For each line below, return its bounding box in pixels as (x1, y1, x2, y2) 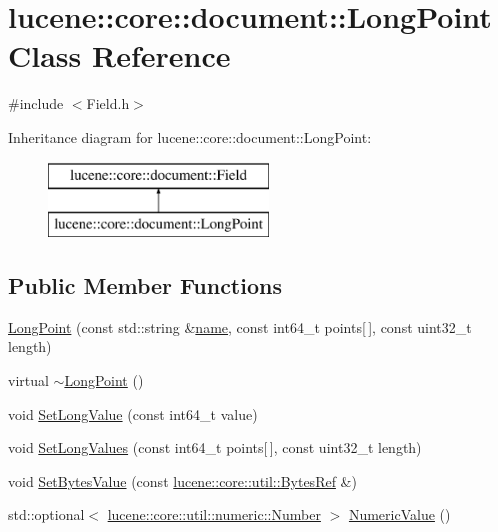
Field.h (86, 93, 130, 114)
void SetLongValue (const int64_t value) (8, 403, 258, 424)
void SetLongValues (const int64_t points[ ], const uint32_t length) (8, 437, 422, 458)
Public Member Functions (8, 270, 282, 301)
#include (8, 93, 64, 114)
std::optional (8, 504, 85, 525)
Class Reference (8, 35, 231, 76)
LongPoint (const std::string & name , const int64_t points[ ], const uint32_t (8, 316, 472, 337)
